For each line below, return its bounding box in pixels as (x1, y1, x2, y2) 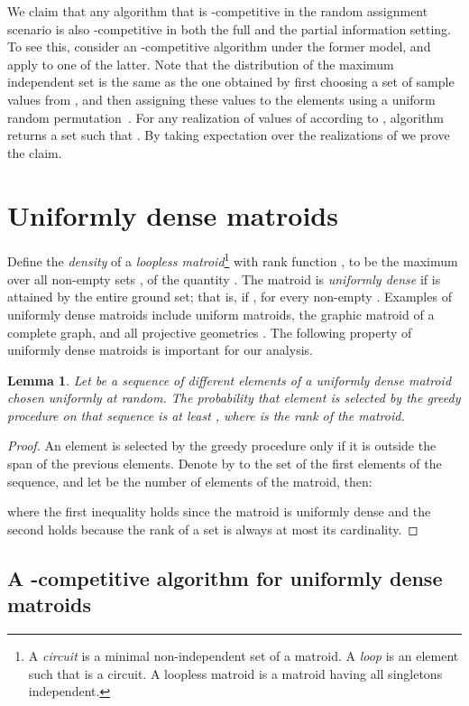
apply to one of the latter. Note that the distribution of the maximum (7, 54, 394, 73)
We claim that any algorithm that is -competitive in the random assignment (7, 2, 428, 20)
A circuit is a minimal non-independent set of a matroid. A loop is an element (28, 646, 459, 665)
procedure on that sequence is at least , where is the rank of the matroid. (7, 405, 405, 424)
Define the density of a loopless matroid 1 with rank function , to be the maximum (7, 249, 458, 271)
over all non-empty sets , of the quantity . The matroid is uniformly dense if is (7, 269, 441, 288)
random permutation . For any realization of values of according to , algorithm (7, 107, 444, 126)
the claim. (7, 143, 62, 162)
